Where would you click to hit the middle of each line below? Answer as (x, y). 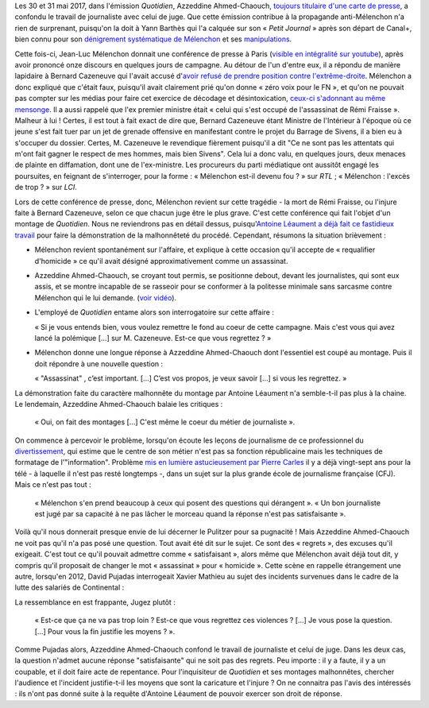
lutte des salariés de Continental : (70, 587)
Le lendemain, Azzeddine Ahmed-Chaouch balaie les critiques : (119, 404)
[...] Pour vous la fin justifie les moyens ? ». (105, 631)
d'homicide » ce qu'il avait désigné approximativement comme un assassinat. (161, 261)
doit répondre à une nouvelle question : (99, 364)
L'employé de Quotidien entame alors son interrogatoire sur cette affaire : (154, 312)
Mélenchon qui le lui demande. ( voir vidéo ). (106, 297)
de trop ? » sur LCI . (46, 188)
